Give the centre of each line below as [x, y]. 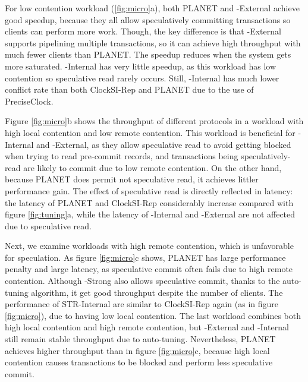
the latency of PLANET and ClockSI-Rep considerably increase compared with [149, 202]
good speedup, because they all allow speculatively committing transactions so [148, 19]
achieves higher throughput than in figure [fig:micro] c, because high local [137, 350]
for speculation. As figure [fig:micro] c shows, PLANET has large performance [145, 257]
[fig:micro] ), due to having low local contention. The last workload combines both [153, 315]
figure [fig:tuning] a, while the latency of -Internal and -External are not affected [150, 214]
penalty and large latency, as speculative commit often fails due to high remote [149, 269]
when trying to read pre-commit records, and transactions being [122, 156]
